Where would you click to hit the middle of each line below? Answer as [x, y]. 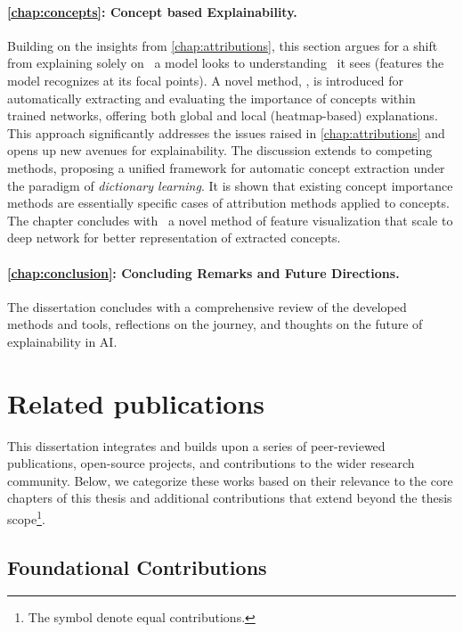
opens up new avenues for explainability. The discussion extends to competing [220, 150]
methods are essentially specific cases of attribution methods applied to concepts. [228, 203]
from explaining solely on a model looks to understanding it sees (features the [226, 63]
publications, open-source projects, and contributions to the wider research [211, 463]
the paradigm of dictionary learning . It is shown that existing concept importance [230, 185]
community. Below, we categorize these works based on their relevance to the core [230, 480]
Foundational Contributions [137, 566]
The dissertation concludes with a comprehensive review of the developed [207, 306]
